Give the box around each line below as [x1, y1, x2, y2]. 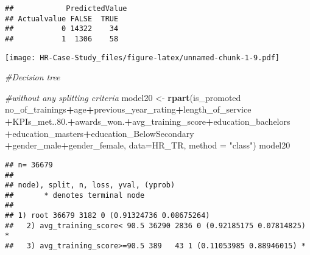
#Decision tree [5, 71, 60, 83]
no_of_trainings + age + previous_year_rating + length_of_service [5, 103, 252, 116]
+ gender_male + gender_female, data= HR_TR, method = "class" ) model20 [5, 139, 291, 152]
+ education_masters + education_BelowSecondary [5, 127, 194, 139]
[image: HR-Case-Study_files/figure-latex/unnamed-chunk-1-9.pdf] [5, 53, 280, 62]
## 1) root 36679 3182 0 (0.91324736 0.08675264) [5, 211, 210, 220]
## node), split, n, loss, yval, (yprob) [5, 181, 175, 190]
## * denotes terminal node [5, 190, 145, 200]
